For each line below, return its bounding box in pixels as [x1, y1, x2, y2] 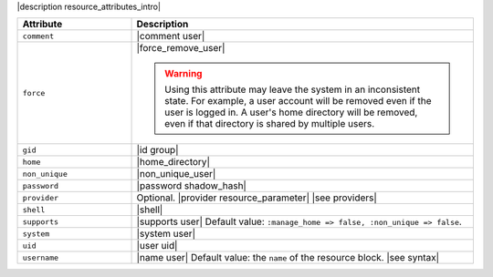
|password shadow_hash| [136, 180, 246, 192]
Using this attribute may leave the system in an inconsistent [164, 83, 421, 96]
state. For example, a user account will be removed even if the [164, 95, 433, 108]
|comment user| [136, 30, 205, 43]
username [22, 252, 59, 262]
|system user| [136, 228, 196, 241]
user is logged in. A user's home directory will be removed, [164, 106, 418, 118]
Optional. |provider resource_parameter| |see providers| [136, 191, 378, 204]
